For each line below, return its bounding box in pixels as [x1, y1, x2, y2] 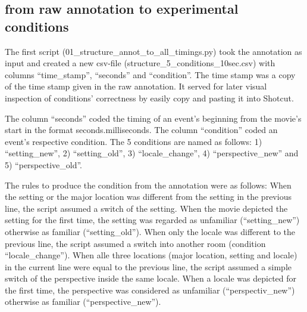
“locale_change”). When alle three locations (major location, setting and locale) [5, 249, 297, 261]
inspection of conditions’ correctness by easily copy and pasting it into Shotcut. [5, 91, 294, 104]
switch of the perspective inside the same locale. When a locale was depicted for [5, 272, 297, 285]
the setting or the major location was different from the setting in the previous [5, 190, 292, 203]
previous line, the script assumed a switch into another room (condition [5, 237, 266, 249]
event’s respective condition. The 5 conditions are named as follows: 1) [5, 135, 262, 147]
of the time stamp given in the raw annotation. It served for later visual [5, 80, 267, 92]
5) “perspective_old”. [5, 158, 83, 171]
